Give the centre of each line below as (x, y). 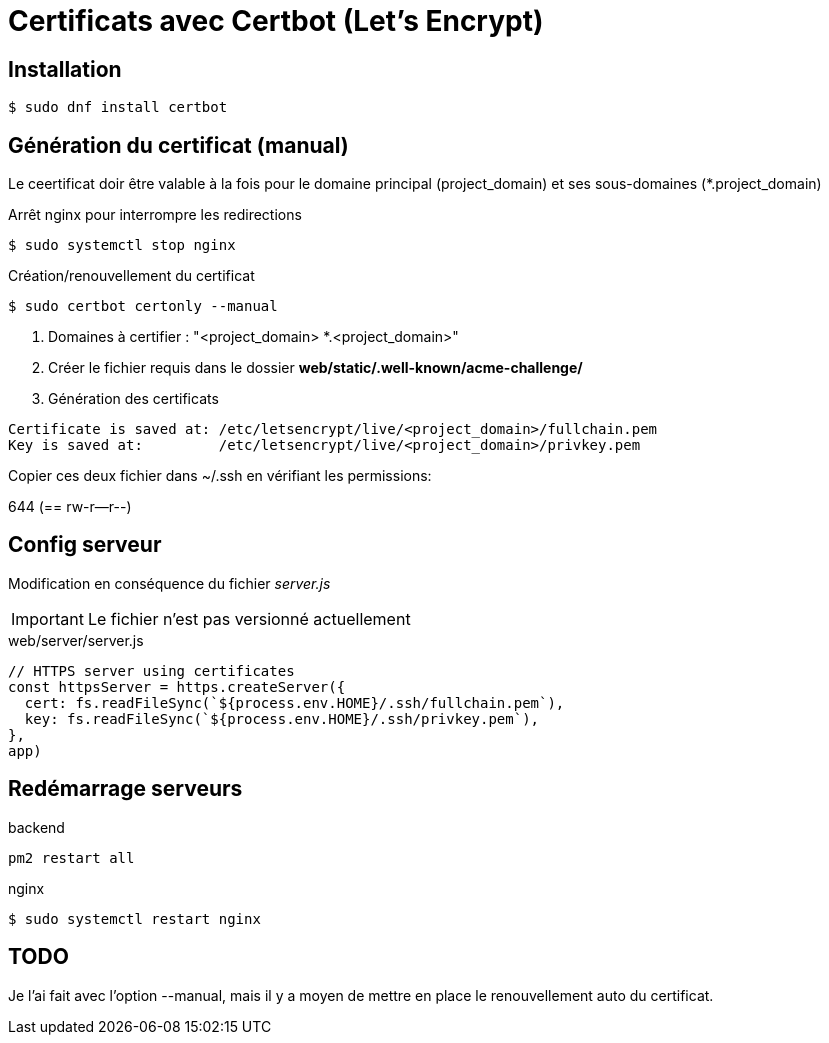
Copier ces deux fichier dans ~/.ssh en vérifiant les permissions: (220, 476)
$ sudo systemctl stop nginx (122, 245)
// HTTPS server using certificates (151, 670)
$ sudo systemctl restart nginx (134, 918)
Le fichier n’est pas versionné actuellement (249, 618)
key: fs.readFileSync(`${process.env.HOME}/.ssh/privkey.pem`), (282, 718)
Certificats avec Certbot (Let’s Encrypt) (276, 21)
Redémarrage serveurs (125, 789)
